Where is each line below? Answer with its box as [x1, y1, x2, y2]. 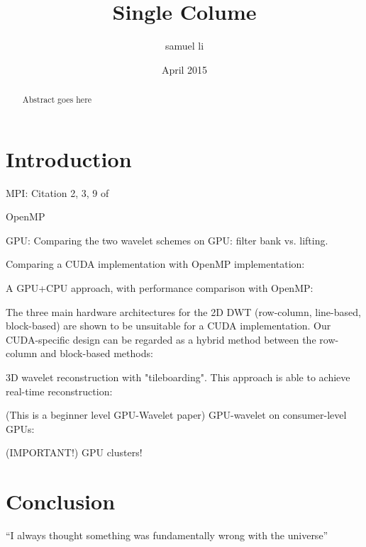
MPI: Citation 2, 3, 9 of [6, 185, 109, 200]
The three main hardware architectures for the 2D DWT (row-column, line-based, [6, 304, 361, 319]
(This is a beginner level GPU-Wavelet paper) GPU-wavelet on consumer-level [6, 407, 347, 422]
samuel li [165, 38, 204, 53]
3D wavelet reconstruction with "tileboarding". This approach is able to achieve [6, 370, 350, 385]
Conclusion [6, 487, 116, 516]
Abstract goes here [22, 94, 92, 106]
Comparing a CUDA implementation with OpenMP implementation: [6, 256, 305, 271]
